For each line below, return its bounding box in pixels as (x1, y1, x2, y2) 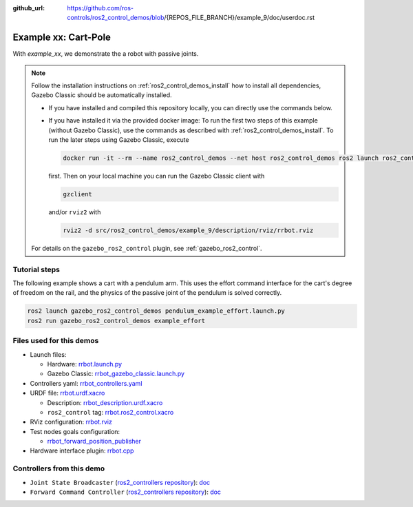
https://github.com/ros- (67, 4, 134, 12)
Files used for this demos (12, 336, 99, 346)
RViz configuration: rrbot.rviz (30, 417, 113, 426)
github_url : (12, 4, 45, 12)
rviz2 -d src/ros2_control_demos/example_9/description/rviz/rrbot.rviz (63, 226, 314, 234)
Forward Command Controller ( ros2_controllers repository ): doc (30, 488, 222, 496)
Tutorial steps (12, 265, 60, 274)
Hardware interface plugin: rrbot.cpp (30, 446, 134, 455)
